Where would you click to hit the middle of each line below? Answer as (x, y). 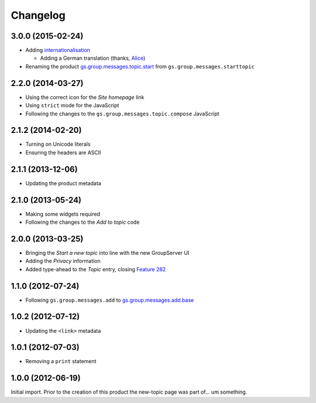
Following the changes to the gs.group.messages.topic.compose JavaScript (122, 114)
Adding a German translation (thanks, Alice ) (93, 58)
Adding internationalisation (58, 50)
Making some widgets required (63, 214)
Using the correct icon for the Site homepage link (85, 97)
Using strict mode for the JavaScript (72, 105)
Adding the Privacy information (63, 261)
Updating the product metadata (63, 183)
